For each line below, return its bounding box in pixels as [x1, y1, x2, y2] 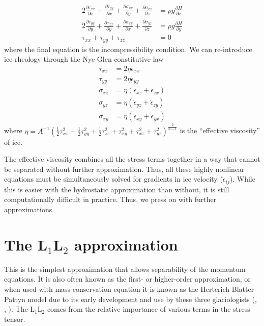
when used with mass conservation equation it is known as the [4, 283, 198, 294]
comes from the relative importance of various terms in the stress [47, 304, 250, 314]
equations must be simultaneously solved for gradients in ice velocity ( [4, 173, 223, 184]
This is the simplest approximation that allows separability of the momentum [4, 263, 246, 274]
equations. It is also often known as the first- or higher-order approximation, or [4, 273, 251, 284]
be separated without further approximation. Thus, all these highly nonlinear [4, 163, 245, 174]
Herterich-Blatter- [200, 283, 256, 294]
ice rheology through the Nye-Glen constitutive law [4, 54, 164, 64]
